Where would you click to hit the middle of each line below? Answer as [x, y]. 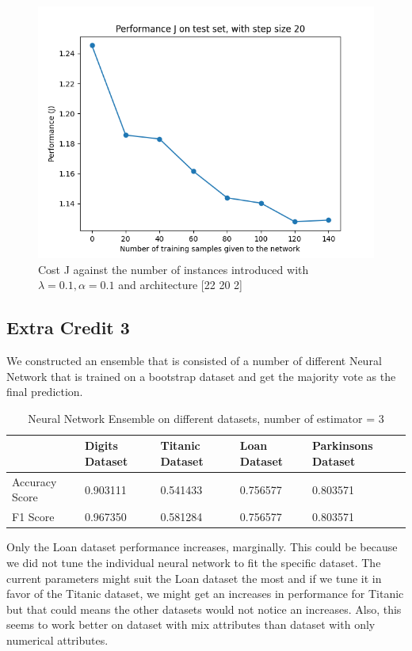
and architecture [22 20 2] [180, 285]
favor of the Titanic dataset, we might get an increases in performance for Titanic [205, 594]
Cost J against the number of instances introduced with [174, 269]
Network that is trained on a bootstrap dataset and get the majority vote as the [201, 376]
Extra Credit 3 [68, 327]
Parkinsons [343, 445]
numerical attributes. [57, 640]
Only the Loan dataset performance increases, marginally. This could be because [202, 547]
